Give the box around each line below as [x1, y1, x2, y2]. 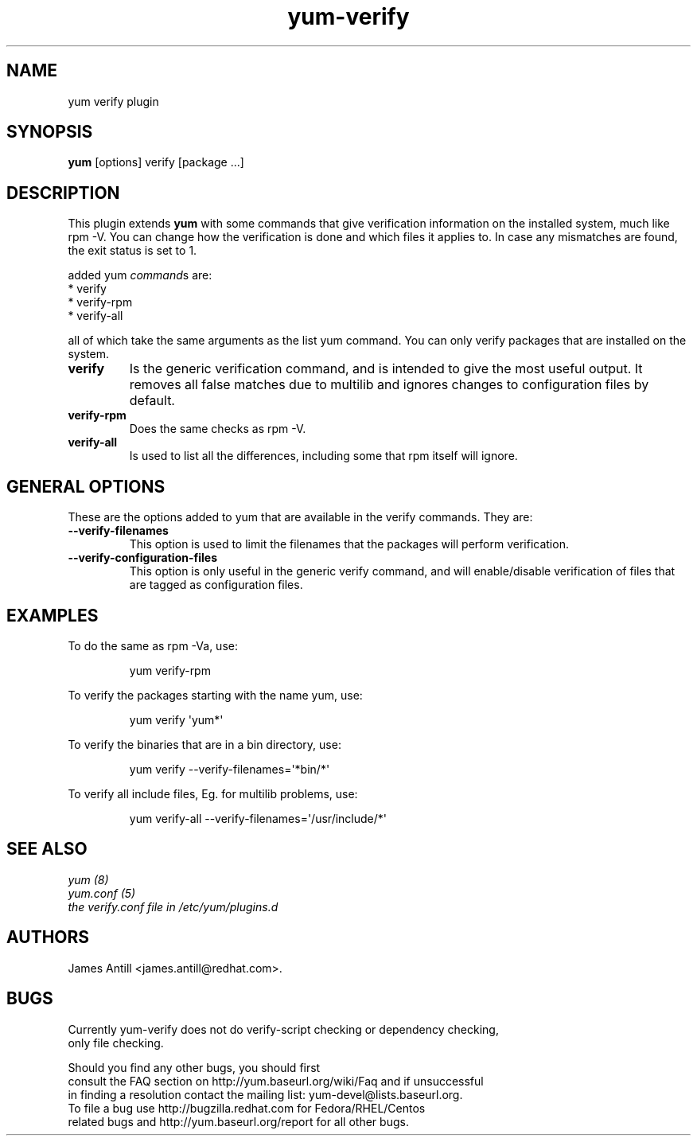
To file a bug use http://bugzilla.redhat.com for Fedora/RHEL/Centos [68, 1101, 426, 1115]
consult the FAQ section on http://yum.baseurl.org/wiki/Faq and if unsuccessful [68, 1074, 484, 1088]
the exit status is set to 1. [68, 244, 197, 258]
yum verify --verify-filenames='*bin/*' [129, 762, 330, 776]
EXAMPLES [6, 605, 99, 626]
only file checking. [68, 1035, 164, 1050]
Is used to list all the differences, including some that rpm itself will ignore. [129, 449, 518, 463]
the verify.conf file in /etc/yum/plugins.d [68, 899, 278, 914]
